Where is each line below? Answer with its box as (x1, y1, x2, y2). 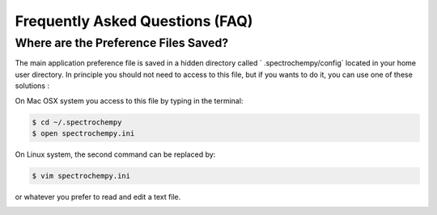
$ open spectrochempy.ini (32, 129, 135, 137)
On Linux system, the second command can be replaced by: (15, 150, 216, 159)
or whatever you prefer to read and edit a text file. (15, 192, 181, 201)
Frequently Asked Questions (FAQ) (15, 12, 253, 30)
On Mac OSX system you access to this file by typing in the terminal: (15, 95, 244, 105)
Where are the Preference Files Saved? (15, 36, 229, 50)
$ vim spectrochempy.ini (32, 171, 131, 180)
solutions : (15, 81, 50, 91)
